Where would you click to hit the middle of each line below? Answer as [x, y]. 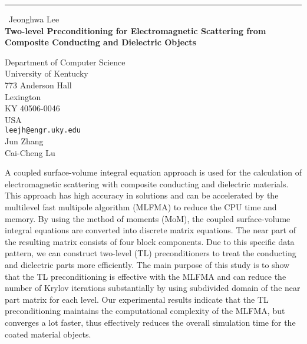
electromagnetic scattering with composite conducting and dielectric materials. [147, 183]
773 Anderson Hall [38, 85]
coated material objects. [48, 334]
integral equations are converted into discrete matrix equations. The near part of [151, 230]
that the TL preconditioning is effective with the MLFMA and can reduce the [146, 276]
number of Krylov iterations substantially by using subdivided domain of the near [153, 288]
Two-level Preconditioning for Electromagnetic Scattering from [136, 30]
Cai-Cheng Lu [30, 152]
